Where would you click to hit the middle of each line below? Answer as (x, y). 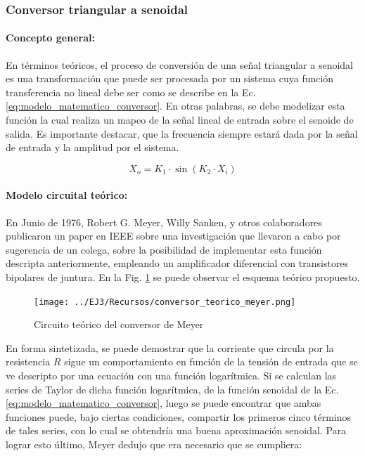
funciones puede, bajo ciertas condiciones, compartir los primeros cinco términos (179, 416)
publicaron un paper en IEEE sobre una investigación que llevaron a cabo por (173, 236)
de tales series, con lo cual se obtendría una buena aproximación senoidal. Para (176, 430)
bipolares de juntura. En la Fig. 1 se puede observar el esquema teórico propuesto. (183, 276)
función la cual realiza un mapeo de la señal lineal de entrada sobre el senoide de (180, 120)
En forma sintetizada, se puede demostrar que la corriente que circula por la (170, 347)
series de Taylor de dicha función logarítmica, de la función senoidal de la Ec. (172, 389)
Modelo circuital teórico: (67, 195)
